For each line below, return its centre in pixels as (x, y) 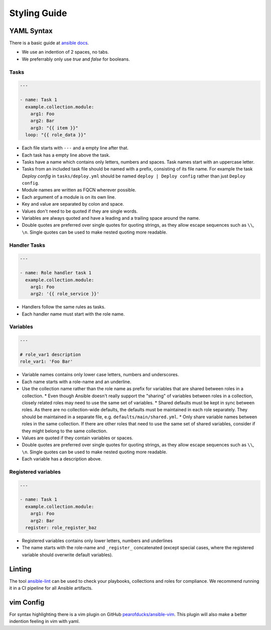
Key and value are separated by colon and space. (73, 204)
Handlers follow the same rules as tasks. (63, 307)
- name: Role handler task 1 (56, 273)
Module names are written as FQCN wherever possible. (79, 190)
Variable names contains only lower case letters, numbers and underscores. (100, 375)
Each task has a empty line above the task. (66, 155)
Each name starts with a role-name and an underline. (77, 382)
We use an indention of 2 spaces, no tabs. (65, 52)
